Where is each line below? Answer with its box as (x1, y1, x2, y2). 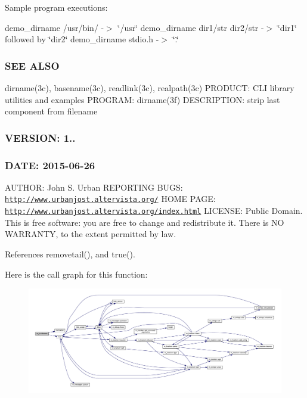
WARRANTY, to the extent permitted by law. (5, 228, 176, 240)
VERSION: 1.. (5, 130, 76, 145)
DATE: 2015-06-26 (5, 157, 95, 172)
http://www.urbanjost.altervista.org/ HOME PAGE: (5, 192, 216, 205)
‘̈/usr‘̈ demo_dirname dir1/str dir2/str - (117, 21, 264, 33)
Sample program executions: (5, 1, 108, 13)
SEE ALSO (5, 58, 60, 73)
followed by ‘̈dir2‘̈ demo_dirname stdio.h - (5, 33, 159, 45)
